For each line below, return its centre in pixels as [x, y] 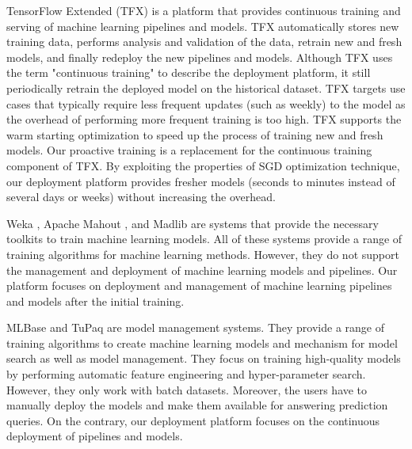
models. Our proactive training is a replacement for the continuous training [189, 150]
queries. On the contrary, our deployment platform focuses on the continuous [193, 420]
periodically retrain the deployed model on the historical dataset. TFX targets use [206, 88]
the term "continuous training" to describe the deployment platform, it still [189, 72]
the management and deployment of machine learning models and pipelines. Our [202, 270]
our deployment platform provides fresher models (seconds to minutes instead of [201, 181]
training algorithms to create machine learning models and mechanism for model [202, 342]
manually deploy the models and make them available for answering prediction [197, 405]
